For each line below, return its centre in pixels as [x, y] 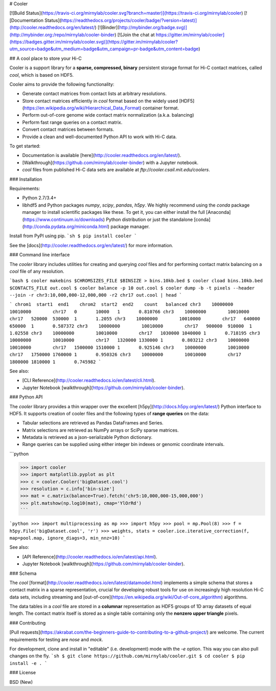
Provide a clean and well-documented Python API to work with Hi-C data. [100, 137]
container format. [160, 108]
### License [22, 673]
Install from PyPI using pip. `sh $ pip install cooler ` [73, 236]
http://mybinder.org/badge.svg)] [153, 28]
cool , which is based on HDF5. [42, 75]
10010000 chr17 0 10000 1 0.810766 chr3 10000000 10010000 [130, 311]
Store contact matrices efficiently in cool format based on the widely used [100, 101]
